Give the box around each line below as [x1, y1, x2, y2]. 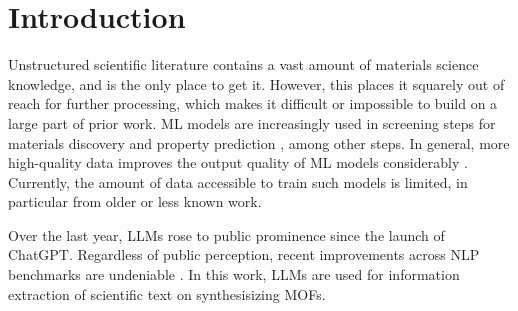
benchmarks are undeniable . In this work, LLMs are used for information [8, 264, 460, 285]
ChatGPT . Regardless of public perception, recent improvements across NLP [8, 244, 480, 265]
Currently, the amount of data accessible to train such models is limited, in [8, 171, 468, 192]
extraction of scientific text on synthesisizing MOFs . [8, 283, 326, 304]
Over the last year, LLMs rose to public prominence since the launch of [8, 224, 445, 245]
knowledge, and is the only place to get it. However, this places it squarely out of [8, 73, 505, 94]
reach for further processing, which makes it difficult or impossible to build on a [8, 93, 498, 114]
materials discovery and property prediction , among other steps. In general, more [8, 132, 510, 153]
